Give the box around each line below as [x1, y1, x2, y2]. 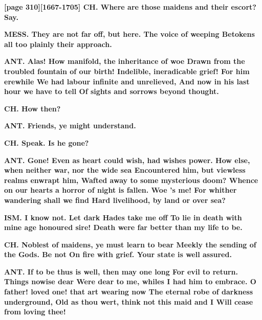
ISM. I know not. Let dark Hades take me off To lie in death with [4, 212, 242, 222]
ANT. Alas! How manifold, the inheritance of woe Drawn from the [4, 56, 245, 66]
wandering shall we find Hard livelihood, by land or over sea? [4, 194, 226, 205]
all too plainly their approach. [4, 38, 112, 49]
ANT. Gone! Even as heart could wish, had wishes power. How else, [4, 154, 250, 165]
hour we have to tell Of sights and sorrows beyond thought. [4, 86, 219, 97]
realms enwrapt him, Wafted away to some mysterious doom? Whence [4, 174, 258, 185]
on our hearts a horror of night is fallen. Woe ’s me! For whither [4, 185, 237, 195]
